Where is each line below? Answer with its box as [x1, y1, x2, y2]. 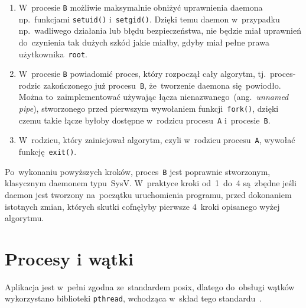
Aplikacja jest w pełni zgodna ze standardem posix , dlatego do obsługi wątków [5, 280, 295, 293]
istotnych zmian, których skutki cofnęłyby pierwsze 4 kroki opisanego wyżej [5, 200, 280, 212]
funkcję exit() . [18, 145, 77, 158]
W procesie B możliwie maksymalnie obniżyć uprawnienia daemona [18, 1, 263, 13]
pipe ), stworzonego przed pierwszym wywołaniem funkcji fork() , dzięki [18, 102, 279, 115]
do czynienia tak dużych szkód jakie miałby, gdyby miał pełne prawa [18, 35, 269, 48]
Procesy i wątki [5, 246, 134, 270]
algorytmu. [5, 212, 44, 224]
